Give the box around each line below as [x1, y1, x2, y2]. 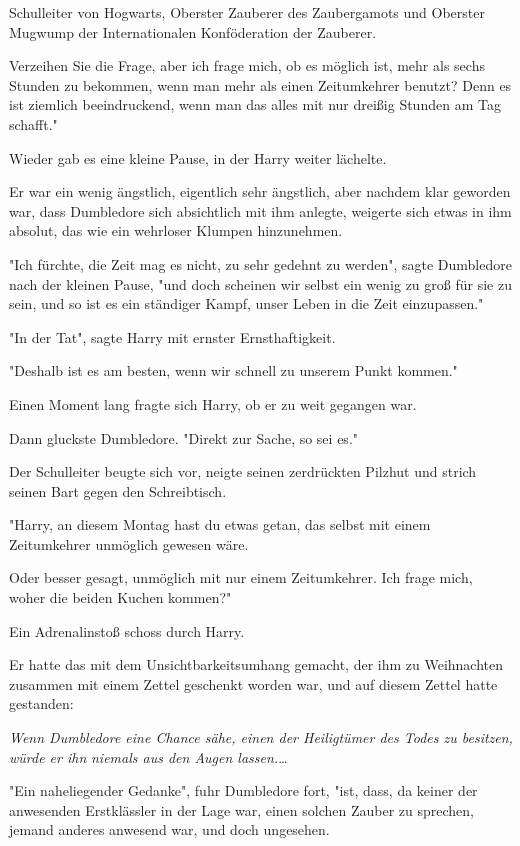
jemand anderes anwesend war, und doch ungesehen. [9, 819, 330, 840]
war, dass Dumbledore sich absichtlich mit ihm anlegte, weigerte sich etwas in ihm [9, 200, 512, 221]
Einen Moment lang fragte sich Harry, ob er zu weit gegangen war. [9, 393, 417, 414]
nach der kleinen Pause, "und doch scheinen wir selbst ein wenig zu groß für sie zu [9, 273, 512, 294]
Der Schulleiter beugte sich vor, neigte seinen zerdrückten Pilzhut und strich [9, 461, 477, 482]
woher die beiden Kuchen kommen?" [9, 587, 232, 608]
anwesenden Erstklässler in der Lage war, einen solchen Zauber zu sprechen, [9, 799, 474, 820]
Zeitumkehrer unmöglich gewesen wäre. [9, 533, 249, 554]
